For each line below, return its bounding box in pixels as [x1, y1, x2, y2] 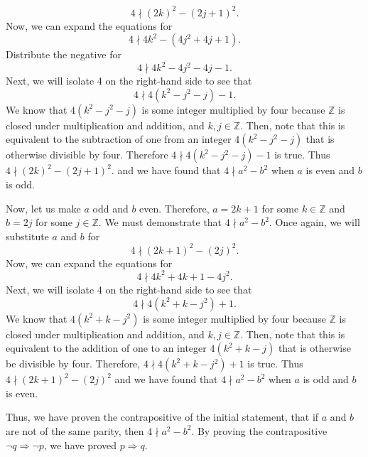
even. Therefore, [139, 200, 210, 215]
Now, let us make [6, 200, 81, 215]
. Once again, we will [269, 215, 360, 230]
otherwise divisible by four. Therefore [6, 147, 168, 162]
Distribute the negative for [6, 47, 121, 62]
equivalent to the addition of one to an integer [6, 340, 207, 355]
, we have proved [43, 437, 117, 452]
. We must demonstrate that [98, 215, 222, 230]
